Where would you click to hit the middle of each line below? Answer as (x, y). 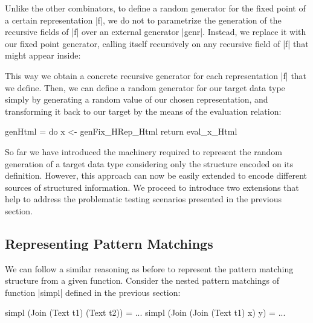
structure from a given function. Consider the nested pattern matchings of (142, 280)
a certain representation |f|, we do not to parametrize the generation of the (143, 20)
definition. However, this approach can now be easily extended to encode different (156, 175)
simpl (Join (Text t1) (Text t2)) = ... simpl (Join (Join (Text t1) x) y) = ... (145, 312)
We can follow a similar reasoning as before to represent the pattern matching (149, 268)
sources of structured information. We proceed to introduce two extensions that (152, 187)
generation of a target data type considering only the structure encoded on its (149, 163)
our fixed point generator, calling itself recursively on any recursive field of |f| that (157, 43)
